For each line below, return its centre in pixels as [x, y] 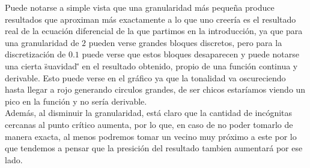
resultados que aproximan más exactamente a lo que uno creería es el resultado [150, 19]
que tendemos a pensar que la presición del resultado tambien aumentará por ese [154, 148]
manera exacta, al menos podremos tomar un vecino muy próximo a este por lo [151, 136]
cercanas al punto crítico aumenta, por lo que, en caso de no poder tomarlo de [149, 124]
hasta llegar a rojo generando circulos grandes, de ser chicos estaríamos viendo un [155, 89]
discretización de [35, 54]
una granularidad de [42, 42]
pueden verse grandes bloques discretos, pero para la [185, 42]
